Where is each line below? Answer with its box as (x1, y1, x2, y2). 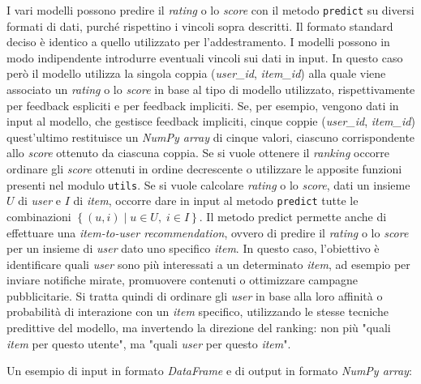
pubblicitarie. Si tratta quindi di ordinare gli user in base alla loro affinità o (6, 287, 383, 304)
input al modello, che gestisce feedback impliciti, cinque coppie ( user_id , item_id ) (6, 113, 415, 130)
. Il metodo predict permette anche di (199, 207, 387, 224)
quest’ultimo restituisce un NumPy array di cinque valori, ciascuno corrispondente (6, 128, 415, 145)
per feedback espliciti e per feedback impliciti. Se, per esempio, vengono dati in (6, 96, 399, 113)
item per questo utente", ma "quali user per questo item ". (6, 335, 291, 352)
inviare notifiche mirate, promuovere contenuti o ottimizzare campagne (6, 271, 359, 288)
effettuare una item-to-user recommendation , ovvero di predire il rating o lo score (6, 224, 409, 241)
